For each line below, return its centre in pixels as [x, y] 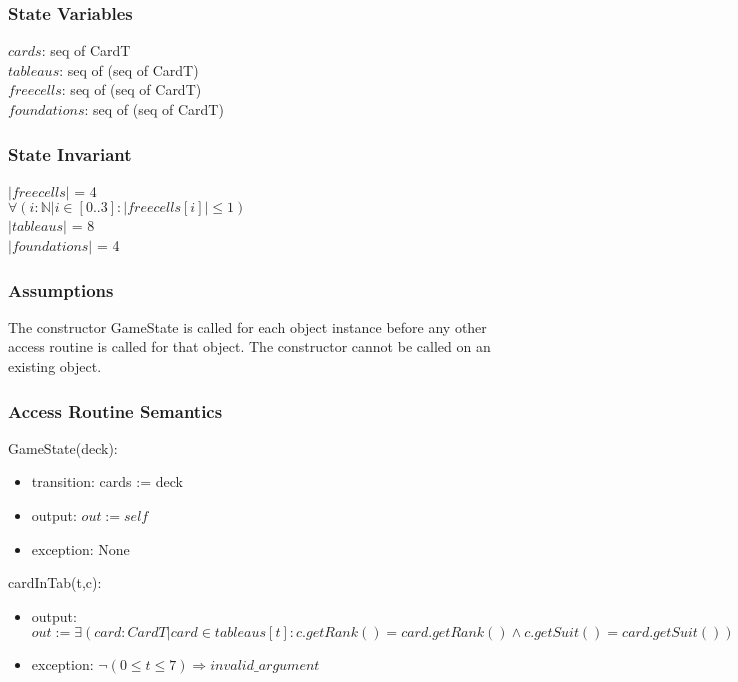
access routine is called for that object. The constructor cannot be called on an [249, 346]
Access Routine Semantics [115, 410]
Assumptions [61, 289]
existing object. [55, 366]
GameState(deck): [63, 447]
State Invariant [70, 153]
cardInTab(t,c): [55, 582]
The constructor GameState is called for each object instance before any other [247, 326]
